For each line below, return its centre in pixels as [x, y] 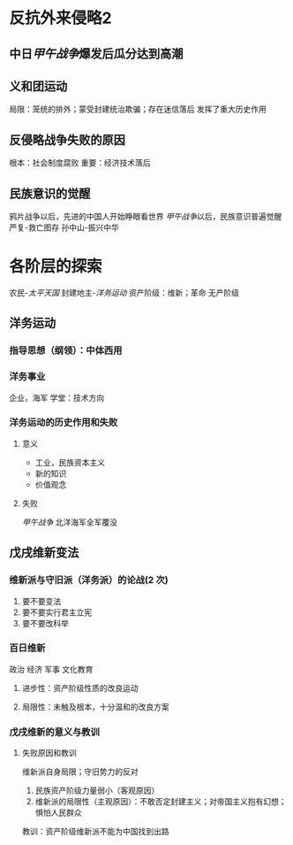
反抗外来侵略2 [60, 18]
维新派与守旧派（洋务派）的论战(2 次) [89, 580]
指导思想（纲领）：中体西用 [66, 350]
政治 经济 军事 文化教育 [51, 669]
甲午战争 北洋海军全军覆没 [69, 522]
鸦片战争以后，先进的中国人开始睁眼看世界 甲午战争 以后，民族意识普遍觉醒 [146, 217]
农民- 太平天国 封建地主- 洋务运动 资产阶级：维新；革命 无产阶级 [124, 292]
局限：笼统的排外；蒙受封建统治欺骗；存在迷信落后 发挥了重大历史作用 [138, 109]
